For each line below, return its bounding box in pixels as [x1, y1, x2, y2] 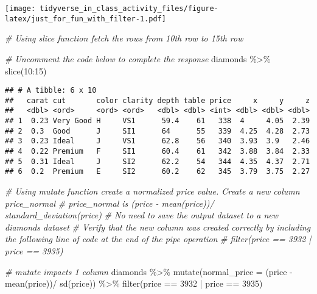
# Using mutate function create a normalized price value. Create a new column [5, 185, 300, 197]
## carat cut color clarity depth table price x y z [5, 96, 310, 105]
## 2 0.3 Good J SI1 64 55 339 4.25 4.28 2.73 [5, 126, 310, 135]
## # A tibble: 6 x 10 [5, 86, 97, 95]
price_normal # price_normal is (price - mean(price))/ [5, 196, 214, 209]
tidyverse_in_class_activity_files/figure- [40, 4, 218, 13]
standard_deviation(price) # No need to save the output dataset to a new [5, 209, 279, 221]
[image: [5, 4, 36, 13]
